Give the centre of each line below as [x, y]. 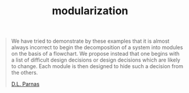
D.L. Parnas [25, 84]
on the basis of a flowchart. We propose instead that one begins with [95, 54]
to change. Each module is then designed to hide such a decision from [97, 66]
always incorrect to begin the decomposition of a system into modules [97, 47]
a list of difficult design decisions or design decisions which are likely [96, 60]
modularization [90, 11]
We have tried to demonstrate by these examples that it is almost [90, 41]
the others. [24, 73]
